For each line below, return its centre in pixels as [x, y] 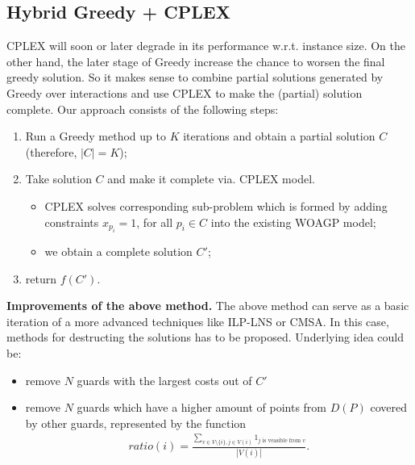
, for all [155, 222]
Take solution [58, 179]
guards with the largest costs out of [164, 380]
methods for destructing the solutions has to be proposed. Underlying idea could [205, 337]
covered [388, 407]
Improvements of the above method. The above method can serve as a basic [208, 306]
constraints [72, 222]
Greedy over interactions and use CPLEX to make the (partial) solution [185, 92]
